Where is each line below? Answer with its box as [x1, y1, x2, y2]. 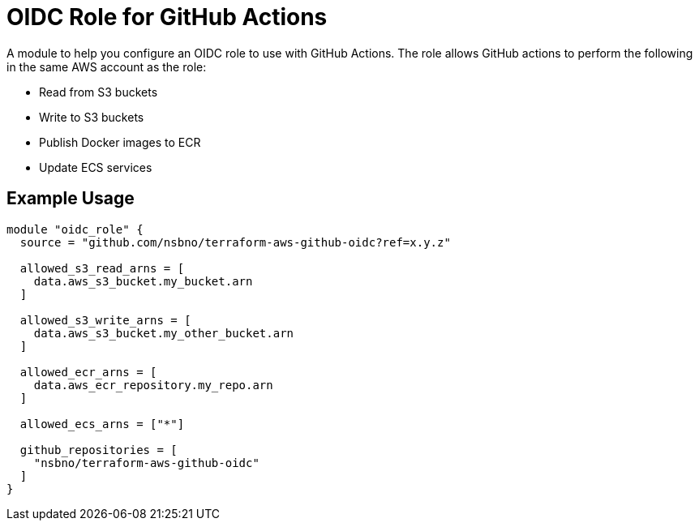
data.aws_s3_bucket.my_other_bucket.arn [33, 326, 294, 340]
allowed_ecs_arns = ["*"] [19, 417, 185, 431]
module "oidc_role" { [6, 222, 144, 236]
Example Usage [6, 188, 135, 209]
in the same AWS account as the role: [6, 59, 207, 74]
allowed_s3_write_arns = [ [19, 313, 191, 327]
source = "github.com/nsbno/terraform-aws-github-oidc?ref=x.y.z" [19, 235, 451, 249]
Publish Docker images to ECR [39, 135, 201, 149]
